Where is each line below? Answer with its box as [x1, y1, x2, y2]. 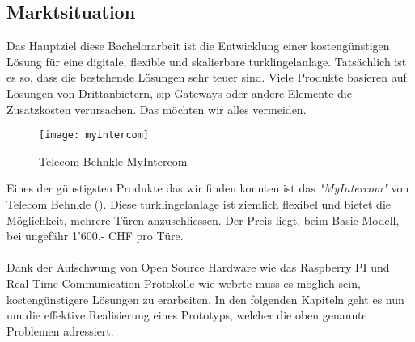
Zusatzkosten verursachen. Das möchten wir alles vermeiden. [6, 100, 307, 117]
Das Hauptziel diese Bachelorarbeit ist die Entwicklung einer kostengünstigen [6, 37, 390, 54]
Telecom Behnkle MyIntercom [39, 152, 188, 169]
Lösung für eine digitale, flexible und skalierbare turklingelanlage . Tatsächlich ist [6, 53, 407, 70]
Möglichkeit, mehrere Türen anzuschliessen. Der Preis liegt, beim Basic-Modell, [6, 211, 400, 228]
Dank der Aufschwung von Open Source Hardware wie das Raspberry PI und [6, 259, 390, 276]
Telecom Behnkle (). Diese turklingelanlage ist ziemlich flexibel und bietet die [6, 196, 392, 213]
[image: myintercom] [39, 129, 150, 141]
